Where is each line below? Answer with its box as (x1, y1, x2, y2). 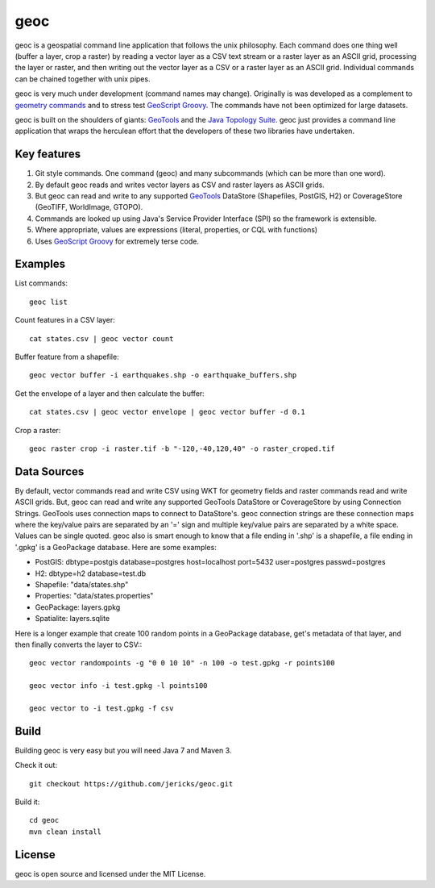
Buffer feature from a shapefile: (14, 352, 120, 361)
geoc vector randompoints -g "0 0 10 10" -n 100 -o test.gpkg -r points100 (29, 658, 335, 668)
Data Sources (14, 465, 85, 478)
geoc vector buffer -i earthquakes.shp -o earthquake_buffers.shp (29, 371, 297, 380)
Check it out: (14, 761, 58, 770)
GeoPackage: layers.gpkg (35, 602, 121, 612)
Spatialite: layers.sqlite (35, 614, 110, 623)
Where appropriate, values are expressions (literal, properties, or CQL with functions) (35, 225, 318, 235)
